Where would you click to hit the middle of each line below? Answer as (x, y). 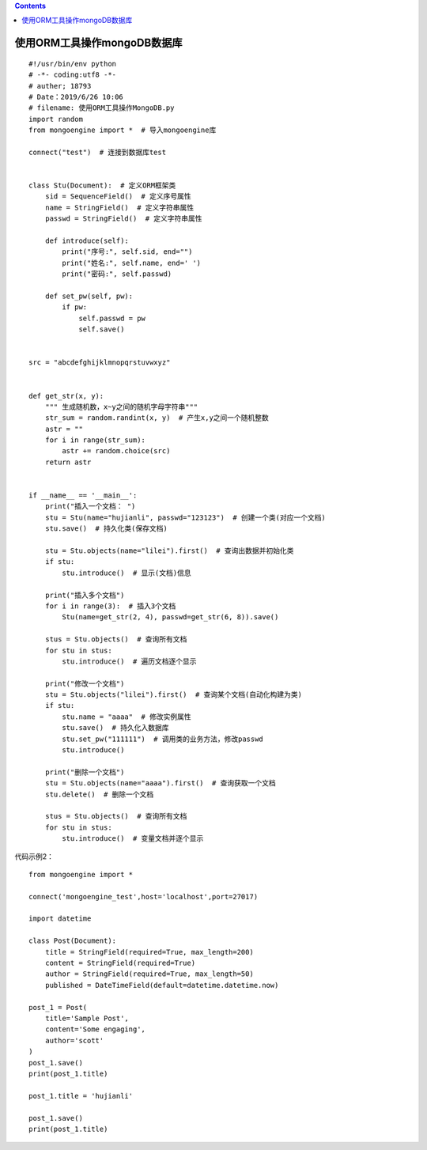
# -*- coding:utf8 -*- (73, 75)
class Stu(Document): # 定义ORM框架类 (102, 185)
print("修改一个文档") (85, 683)
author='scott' (74, 1040)
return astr (68, 462)
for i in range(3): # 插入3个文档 (110, 606)
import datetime (60, 919)
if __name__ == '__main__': (83, 496)
